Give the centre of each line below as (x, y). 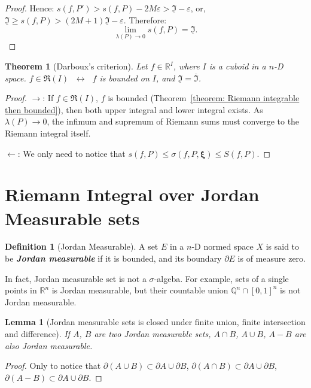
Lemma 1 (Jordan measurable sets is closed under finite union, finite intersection (155, 322)
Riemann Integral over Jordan (132, 194)
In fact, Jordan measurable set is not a (76, 278)
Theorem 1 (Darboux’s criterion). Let (76, 66)
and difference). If (37, 334)
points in (21, 290)
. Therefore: (145, 19)
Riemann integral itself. (48, 133)
